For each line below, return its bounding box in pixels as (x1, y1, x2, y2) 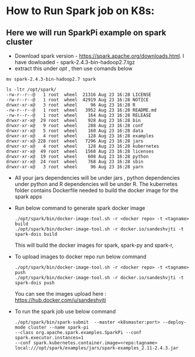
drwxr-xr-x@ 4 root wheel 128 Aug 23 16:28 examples (6, 133, 154, 139)
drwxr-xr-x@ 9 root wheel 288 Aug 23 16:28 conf (6, 123, 144, 128)
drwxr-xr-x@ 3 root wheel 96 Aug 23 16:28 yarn (6, 164, 144, 170)
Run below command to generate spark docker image (14, 204, 146, 211)
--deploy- (162, 319, 187, 325)
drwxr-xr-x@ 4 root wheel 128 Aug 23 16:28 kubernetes (6, 143, 160, 149)
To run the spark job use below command (14, 308, 116, 315)
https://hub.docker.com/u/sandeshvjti (14, 296, 106, 303)
